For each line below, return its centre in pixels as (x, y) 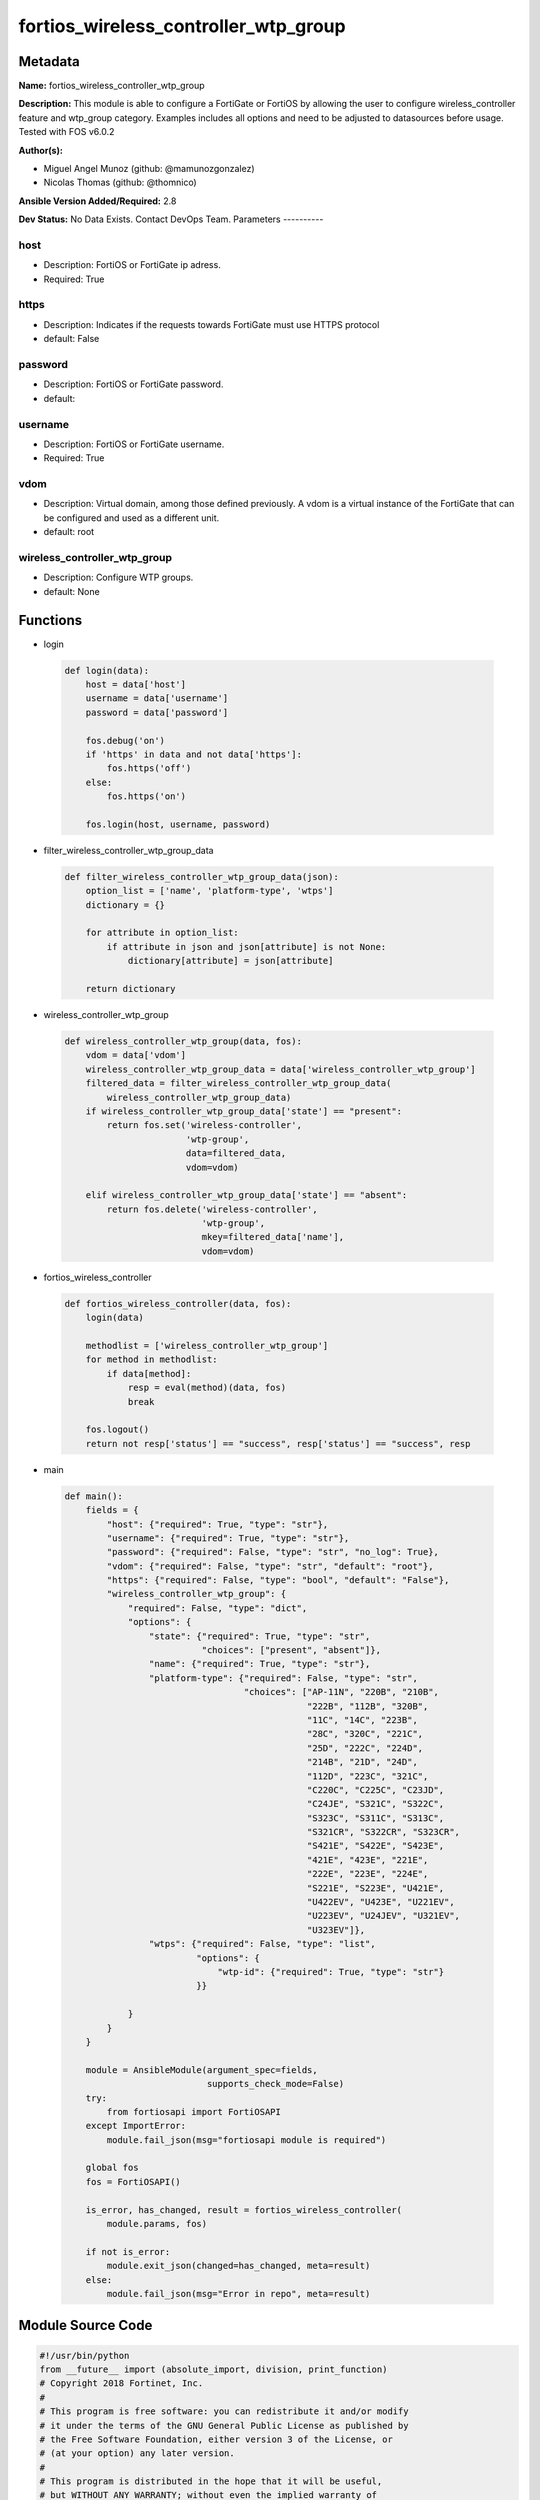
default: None (71, 591)
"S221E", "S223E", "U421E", (375, 1888)
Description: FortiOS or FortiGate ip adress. (132, 265)
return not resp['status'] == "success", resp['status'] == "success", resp (278, 1443)
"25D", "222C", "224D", (365, 1748)
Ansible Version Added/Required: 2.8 (97, 201)
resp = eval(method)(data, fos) (207, 1388)
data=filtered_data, (236, 1153)
